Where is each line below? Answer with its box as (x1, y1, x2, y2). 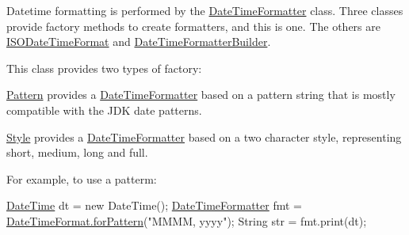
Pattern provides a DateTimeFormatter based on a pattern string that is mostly (6, 86, 396, 103)
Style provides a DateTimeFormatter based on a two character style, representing (6, 128, 402, 145)
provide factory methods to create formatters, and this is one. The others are (6, 17, 380, 34)
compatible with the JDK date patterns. (6, 101, 202, 118)
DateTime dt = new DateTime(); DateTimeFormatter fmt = (6, 197, 302, 214)
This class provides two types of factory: (6, 59, 202, 76)
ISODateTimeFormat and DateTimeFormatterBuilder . (6, 33, 271, 50)
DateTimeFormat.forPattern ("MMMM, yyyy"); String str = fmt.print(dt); (6, 212, 367, 229)
